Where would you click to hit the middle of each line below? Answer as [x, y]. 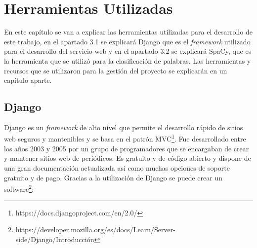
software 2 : [19, 188]
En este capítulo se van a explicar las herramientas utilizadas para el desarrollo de [128, 32]
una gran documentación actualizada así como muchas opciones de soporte [117, 167]
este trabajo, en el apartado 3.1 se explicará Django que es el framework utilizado [127, 41]
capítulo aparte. [28, 80]
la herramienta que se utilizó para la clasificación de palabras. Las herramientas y [128, 60]
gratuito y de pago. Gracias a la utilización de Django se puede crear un [113, 177]
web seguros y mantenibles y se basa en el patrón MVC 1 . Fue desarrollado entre [125, 138]
